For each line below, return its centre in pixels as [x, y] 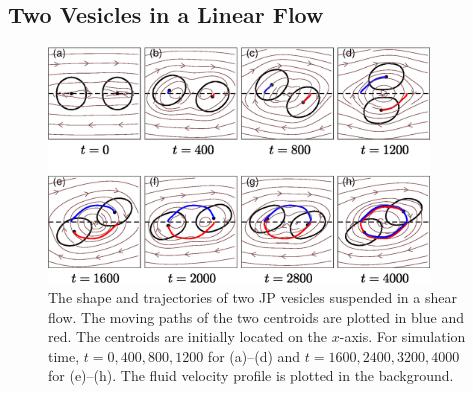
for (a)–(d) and [254, 355]
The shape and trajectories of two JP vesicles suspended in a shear [252, 297]
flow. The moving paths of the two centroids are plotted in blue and [256, 316]
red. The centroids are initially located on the [188, 336]
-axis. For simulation [402, 336]
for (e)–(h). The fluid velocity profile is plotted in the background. [251, 375]
